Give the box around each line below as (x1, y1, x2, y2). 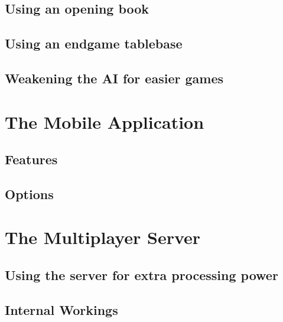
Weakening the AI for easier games (5, 69, 223, 87)
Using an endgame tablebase (5, 34, 183, 53)
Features (5, 150, 58, 168)
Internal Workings (5, 300, 118, 318)
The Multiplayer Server (5, 225, 201, 249)
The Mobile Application (5, 109, 204, 134)
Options (5, 184, 54, 203)
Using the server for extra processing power (5, 266, 278, 284)
